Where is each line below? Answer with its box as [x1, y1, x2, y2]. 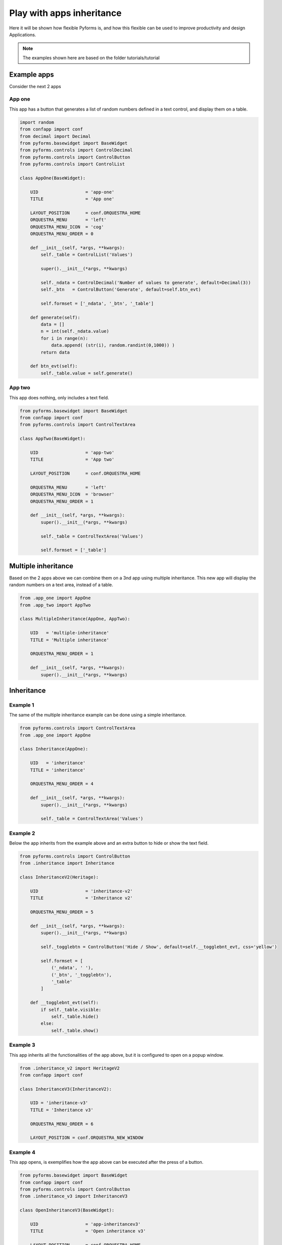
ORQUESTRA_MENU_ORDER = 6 [30, 1121, 94, 1126]
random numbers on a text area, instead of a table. [9, 582, 114, 588]
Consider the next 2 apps [9, 83, 61, 89]
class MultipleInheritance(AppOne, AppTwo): [19, 616, 131, 622]
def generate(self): [30, 314, 81, 320]
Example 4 [9, 1148, 36, 1155]
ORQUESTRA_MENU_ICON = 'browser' [30, 492, 115, 498]
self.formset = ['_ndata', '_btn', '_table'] [40, 300, 154, 306]
